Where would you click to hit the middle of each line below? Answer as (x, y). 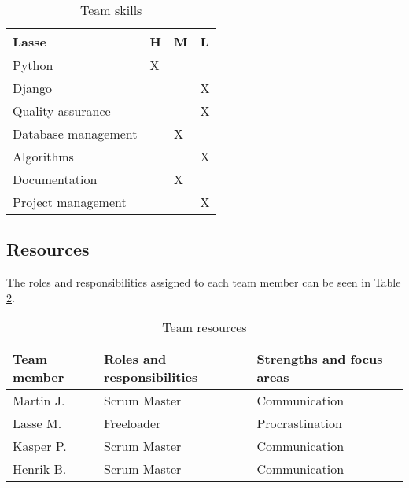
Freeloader (132, 423)
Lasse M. (37, 423)
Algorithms (43, 156)
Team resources (204, 327)
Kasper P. (40, 446)
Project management (70, 202)
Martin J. (39, 401)
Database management (75, 133)
